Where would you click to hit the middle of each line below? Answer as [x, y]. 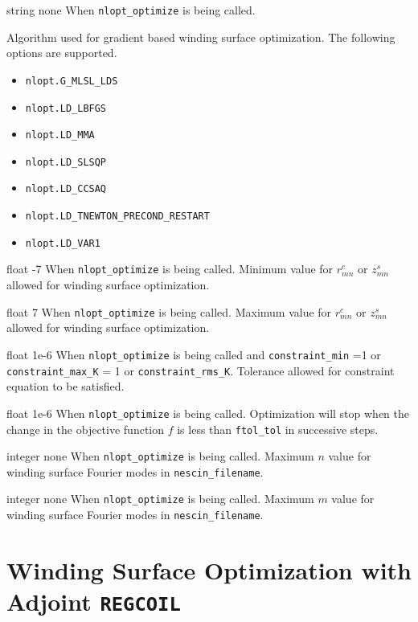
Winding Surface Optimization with [209, 569]
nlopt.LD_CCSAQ [66, 189]
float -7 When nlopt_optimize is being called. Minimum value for [170, 269]
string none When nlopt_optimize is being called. [131, 10]
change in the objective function [86, 429]
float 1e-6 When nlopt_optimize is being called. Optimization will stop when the [208, 413]
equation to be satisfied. [66, 386]
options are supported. [62, 53]
